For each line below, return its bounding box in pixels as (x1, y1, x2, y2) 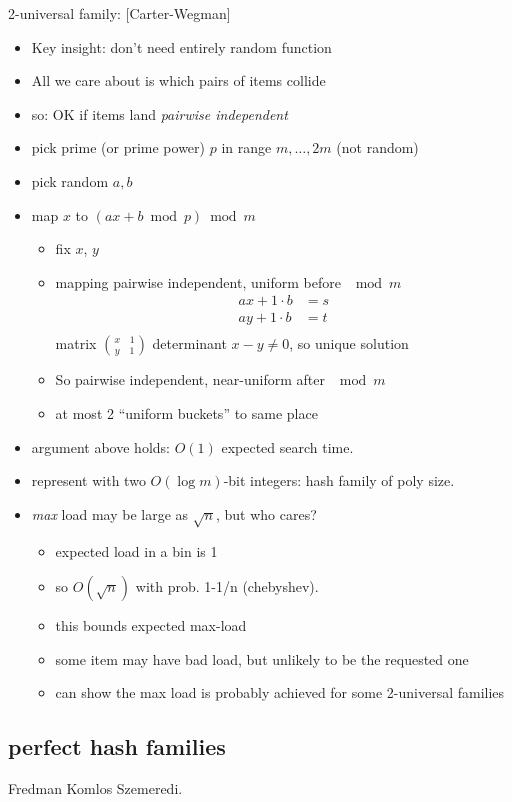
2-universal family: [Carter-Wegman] (8, 3, 231, 23)
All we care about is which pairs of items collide (31, 70, 326, 91)
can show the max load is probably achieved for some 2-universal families (55, 682, 505, 703)
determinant (152, 333, 227, 354)
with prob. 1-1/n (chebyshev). (135, 576, 319, 597)
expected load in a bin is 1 (55, 540, 218, 561)
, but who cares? (215, 503, 317, 524)
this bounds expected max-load (55, 615, 247, 636)
